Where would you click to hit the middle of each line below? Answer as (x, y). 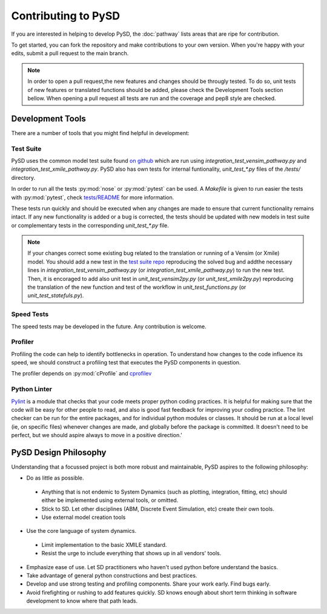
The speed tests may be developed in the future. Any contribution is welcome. (109, 326)
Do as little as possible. (55, 478)
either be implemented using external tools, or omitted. (110, 500)
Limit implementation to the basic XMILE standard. (104, 544)
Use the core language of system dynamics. (81, 531)
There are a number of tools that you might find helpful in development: (101, 133)
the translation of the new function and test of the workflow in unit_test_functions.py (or (137, 287)
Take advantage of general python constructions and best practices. (112, 575)
